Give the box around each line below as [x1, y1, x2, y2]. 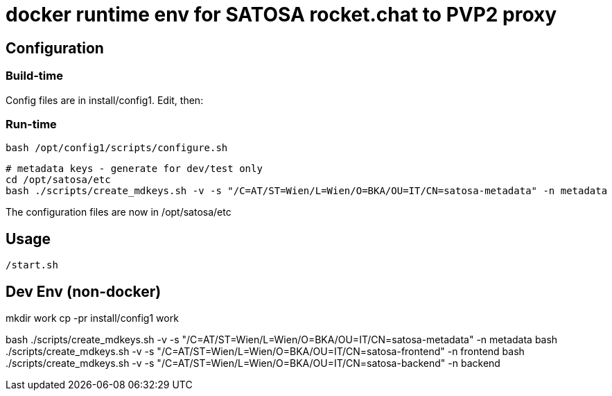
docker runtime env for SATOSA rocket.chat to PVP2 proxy [6, 3, 557, 26]
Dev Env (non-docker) [6, 282, 161, 300]
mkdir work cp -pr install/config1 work [6, 311, 179, 324]
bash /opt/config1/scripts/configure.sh [6, 142, 228, 154]
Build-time [6, 69, 63, 83]
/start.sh [6, 259, 58, 271]
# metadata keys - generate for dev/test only [6, 163, 263, 175]
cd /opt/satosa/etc [6, 174, 111, 186]
